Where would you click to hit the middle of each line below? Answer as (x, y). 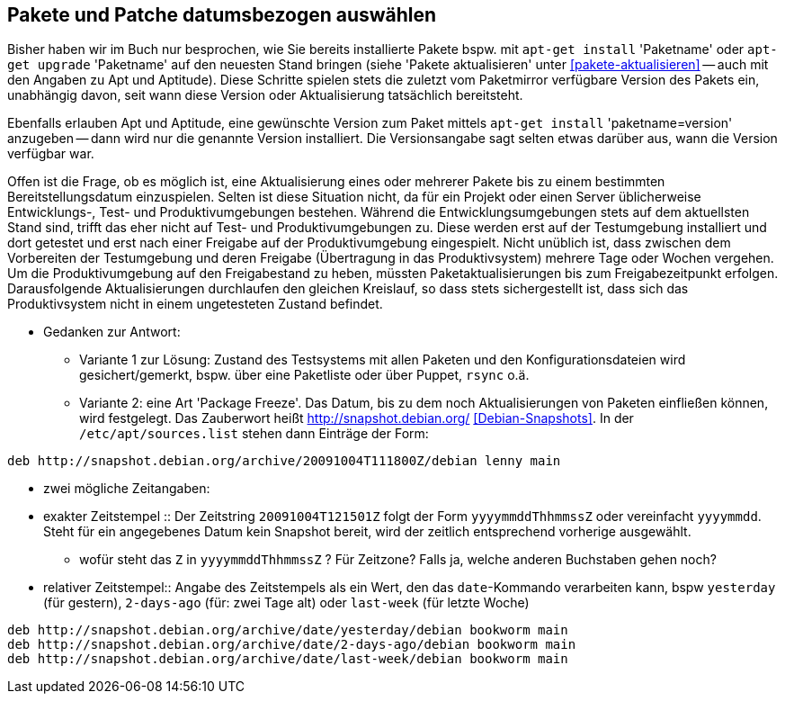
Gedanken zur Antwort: (112, 332)
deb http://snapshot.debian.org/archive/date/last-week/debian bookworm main (288, 659)
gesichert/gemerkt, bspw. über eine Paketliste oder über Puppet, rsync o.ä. (304, 375)
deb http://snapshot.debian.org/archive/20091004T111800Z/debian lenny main (284, 461)
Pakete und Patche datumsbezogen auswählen (222, 15)
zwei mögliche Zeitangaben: (127, 489)
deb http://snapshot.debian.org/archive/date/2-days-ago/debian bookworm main (292, 645)
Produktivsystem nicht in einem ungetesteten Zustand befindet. (195, 304)
